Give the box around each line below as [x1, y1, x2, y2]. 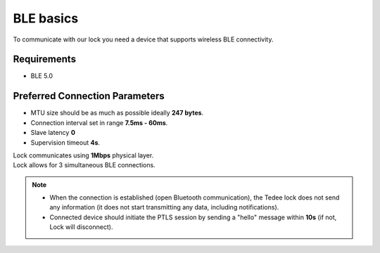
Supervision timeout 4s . [30, 138, 101, 147]
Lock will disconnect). [49, 223, 113, 231]
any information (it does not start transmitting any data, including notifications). [49, 203, 279, 212]
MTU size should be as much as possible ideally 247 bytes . [30, 109, 204, 117]
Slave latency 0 [30, 129, 75, 137]
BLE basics [13, 11, 79, 26]
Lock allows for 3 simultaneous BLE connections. [13, 161, 156, 169]
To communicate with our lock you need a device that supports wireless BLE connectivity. [13, 35, 274, 44]
